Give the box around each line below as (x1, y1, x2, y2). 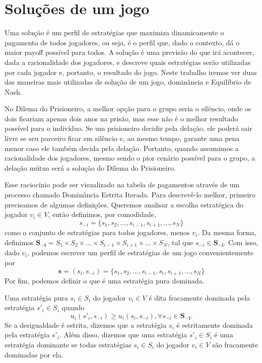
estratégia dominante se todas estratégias (5, 339, 132, 349)
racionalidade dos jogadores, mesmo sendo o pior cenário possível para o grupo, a (5, 153, 255, 163)
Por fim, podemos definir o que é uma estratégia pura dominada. (5, 275, 205, 285)
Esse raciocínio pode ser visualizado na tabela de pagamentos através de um (5, 179, 240, 190)
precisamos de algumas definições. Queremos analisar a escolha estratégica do (5, 199, 243, 209)
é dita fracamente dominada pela (149, 292, 250, 303)
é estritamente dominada (176, 319, 253, 330)
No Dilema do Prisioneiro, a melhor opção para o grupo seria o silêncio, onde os (5, 103, 251, 114)
